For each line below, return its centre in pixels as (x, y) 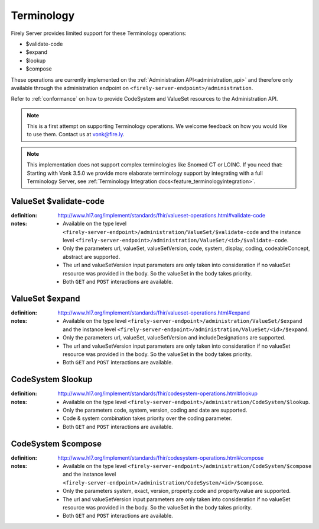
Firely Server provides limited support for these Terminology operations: (99, 33)
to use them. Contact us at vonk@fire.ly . (76, 134)
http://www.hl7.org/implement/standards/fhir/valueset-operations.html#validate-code (162, 215)
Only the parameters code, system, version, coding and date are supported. (155, 410)
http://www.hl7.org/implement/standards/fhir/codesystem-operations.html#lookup (158, 393)
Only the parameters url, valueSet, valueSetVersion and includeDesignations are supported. (174, 338)
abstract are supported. (92, 257)
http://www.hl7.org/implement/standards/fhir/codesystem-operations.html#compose (161, 458)
